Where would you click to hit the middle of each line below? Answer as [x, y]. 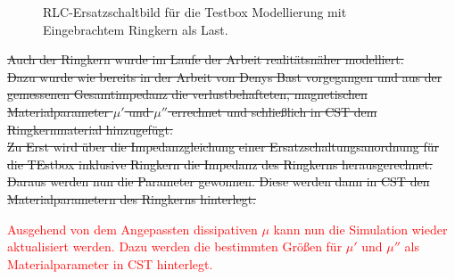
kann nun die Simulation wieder [360, 229]
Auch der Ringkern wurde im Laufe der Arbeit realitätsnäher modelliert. [206, 59]
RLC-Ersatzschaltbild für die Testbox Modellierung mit [195, 12]
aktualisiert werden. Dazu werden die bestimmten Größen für [175, 246]
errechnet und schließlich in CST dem [274, 111]
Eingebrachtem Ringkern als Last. [136, 29]
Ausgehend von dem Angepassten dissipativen [132, 229]
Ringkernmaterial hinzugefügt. [90, 129]
